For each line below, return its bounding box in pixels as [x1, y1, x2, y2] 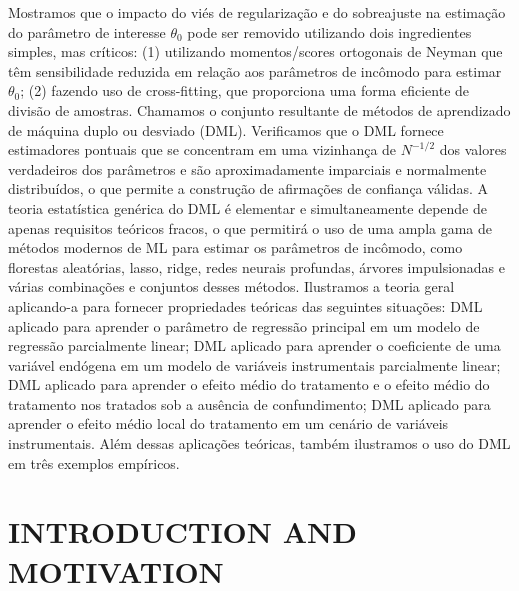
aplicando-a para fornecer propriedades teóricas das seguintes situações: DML [8, 295, 483, 316]
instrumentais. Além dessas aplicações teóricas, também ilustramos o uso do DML [8, 433, 511, 454]
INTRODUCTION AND [8, 511, 357, 552]
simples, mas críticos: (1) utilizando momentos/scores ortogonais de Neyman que [8, 41, 503, 62]
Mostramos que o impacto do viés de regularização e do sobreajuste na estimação [8, 2, 506, 22]
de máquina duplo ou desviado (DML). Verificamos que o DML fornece [8, 119, 444, 140]
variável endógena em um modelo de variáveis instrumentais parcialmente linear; [8, 354, 501, 375]
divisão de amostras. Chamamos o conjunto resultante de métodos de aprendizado [8, 99, 511, 120]
